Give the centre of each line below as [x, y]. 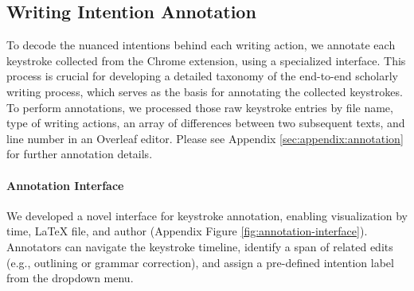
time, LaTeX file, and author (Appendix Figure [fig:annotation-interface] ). [187, 231]
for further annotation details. [80, 154]
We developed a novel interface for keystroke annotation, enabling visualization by [207, 215]
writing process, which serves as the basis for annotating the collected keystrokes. [205, 91]
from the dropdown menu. [70, 278]
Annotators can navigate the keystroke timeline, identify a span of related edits [200, 246]
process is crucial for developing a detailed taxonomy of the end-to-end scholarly [203, 76]
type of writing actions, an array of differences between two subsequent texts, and [206, 123]
